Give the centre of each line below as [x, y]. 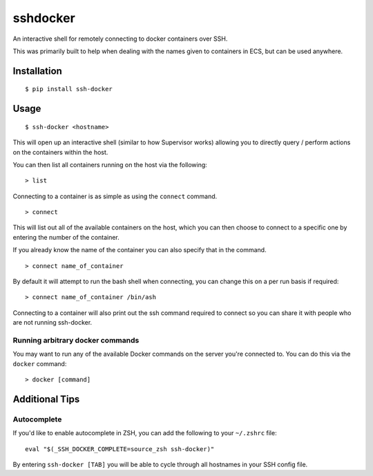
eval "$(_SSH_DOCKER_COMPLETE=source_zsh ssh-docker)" [120, 449]
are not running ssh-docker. [52, 323]
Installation [37, 71]
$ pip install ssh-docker [69, 89]
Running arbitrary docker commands [76, 340]
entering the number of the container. [66, 237]
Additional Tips [46, 399]
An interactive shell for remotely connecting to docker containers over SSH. [120, 39]
